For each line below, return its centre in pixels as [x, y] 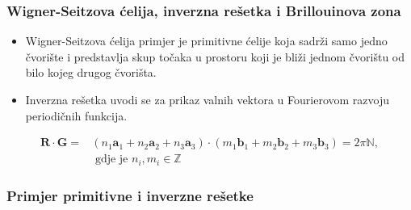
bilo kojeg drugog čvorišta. [91, 72]
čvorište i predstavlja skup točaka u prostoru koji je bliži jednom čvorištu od [215, 56]
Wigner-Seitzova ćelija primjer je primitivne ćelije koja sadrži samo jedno [206, 41]
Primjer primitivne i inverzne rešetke [130, 195]
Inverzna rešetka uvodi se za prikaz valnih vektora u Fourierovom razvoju [207, 99]
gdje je [111, 160]
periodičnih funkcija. [76, 115]
